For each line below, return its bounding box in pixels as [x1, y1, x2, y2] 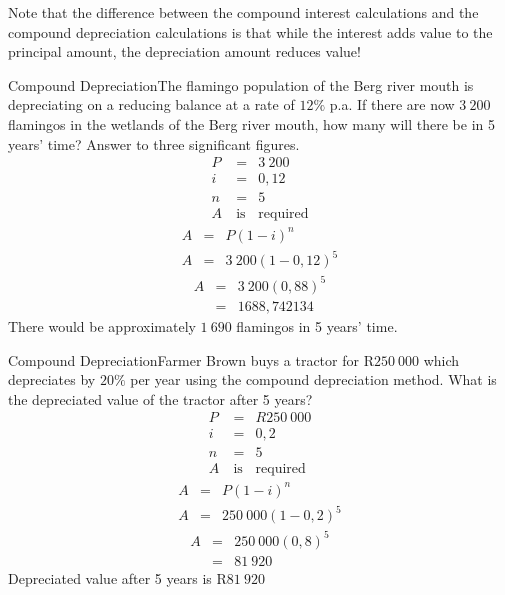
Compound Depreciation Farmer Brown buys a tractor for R [8, 349, 374, 370]
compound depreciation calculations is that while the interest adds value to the [8, 21, 493, 42]
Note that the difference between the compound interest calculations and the [8, 2, 479, 22]
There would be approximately [8, 315, 196, 336]
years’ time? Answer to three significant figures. [8, 133, 300, 154]
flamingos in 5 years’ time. [236, 315, 398, 336]
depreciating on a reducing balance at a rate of [8, 94, 295, 115]
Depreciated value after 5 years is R [8, 568, 227, 589]
